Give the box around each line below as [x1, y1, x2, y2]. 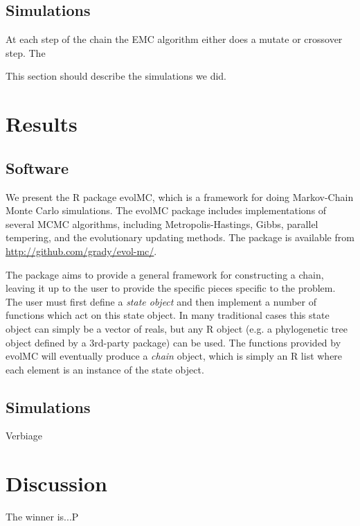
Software [6, 157, 69, 178]
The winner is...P [6, 509, 79, 524]
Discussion [6, 469, 107, 498]
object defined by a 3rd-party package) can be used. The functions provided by [6, 335, 341, 349]
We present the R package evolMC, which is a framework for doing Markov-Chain [6, 189, 354, 204]
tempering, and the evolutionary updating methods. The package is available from [6, 230, 354, 245]
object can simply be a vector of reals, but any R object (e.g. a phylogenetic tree [6, 321, 348, 335]
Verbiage [6, 428, 42, 443]
